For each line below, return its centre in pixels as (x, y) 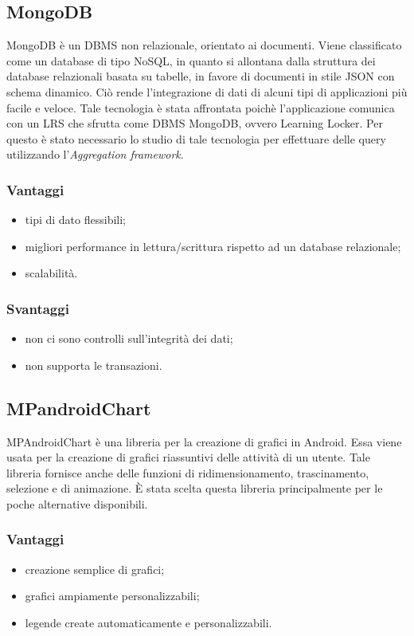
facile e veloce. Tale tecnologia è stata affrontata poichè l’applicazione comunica (201, 107)
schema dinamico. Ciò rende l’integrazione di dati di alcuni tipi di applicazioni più (207, 91)
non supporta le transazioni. (94, 365)
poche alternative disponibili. (77, 503)
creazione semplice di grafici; (95, 569)
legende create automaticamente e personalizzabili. (148, 622)
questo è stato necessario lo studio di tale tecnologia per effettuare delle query (196, 138)
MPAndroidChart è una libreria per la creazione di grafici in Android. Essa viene (204, 441)
